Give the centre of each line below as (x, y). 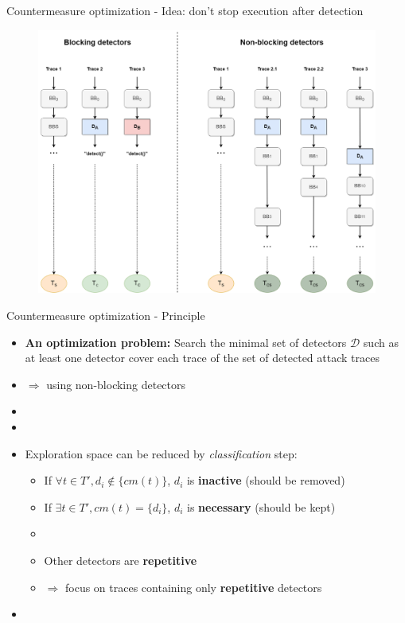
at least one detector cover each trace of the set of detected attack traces (202, 358)
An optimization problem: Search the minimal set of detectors (186, 342)
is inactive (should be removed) (266, 480)
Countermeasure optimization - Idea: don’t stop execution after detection (185, 10)
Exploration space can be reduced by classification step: (161, 453)
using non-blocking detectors (116, 384)
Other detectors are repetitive (121, 560)
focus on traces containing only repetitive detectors (193, 587)
